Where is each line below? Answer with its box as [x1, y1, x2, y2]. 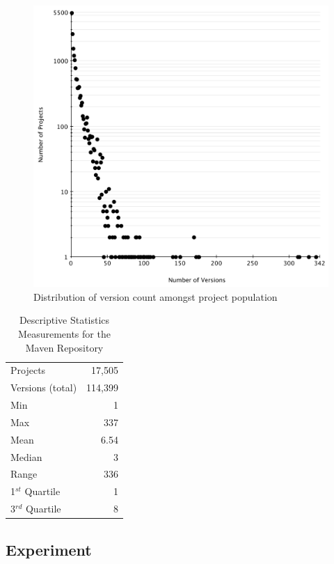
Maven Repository [25, 340, 104, 354]
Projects [10, 363, 46, 377]
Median [10, 449, 42, 464]
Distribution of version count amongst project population [33, 289, 278, 304]
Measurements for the [18, 326, 111, 340]
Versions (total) [10, 380, 77, 395]
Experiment [6, 538, 92, 560]
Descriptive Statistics [19, 313, 110, 327]
